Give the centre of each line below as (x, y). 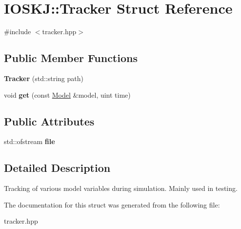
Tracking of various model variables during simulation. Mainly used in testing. (121, 188)
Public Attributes (49, 121)
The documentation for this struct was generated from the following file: (112, 204)
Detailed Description (57, 168)
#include (18, 31)
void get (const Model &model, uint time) (67, 94)
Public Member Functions (71, 58)
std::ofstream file (30, 141)
